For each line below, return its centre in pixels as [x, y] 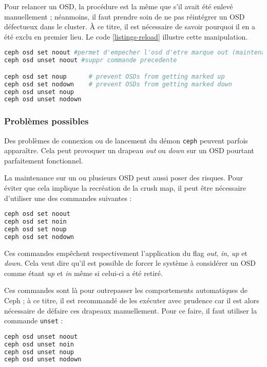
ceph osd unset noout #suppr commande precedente [91, 60]
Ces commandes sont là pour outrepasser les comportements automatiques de [126, 290]
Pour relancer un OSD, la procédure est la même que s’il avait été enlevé [119, 6]
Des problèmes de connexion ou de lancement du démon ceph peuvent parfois [126, 140]
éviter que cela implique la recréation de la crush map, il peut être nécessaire [125, 187]
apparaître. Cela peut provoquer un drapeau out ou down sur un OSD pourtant [129, 150]
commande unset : [34, 320]
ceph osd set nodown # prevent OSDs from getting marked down [118, 84]
